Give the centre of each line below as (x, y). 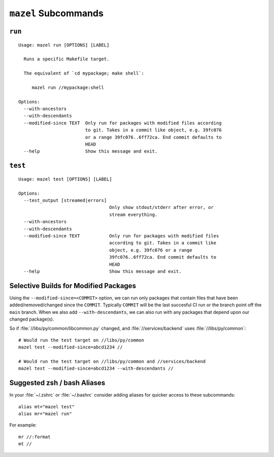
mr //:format (35, 437)
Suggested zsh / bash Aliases (57, 383)
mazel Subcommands (57, 13)
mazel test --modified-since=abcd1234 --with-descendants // (96, 368)
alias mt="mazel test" (47, 407)
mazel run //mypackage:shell (68, 87)
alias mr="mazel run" (45, 414)
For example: (23, 425)
